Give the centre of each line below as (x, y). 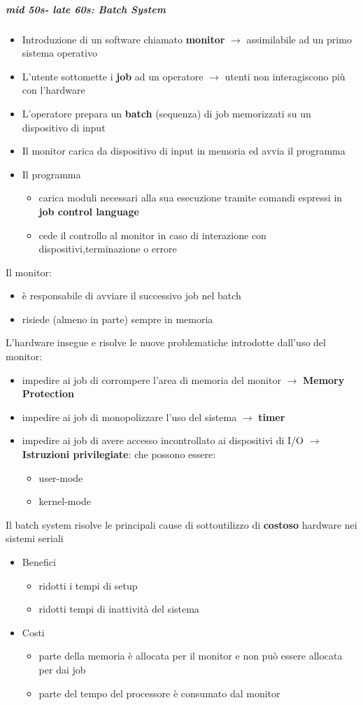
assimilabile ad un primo (299, 39)
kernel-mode (65, 501)
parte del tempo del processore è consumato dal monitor (159, 693)
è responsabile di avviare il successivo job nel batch (131, 295)
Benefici (39, 562)
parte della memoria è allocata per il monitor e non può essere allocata (191, 656)
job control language (89, 211)
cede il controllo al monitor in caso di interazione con (152, 235)
